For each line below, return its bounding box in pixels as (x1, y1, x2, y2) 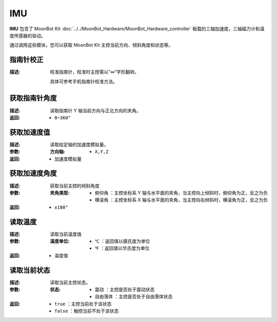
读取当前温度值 (50, 231, 82, 237)
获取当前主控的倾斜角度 (50, 182, 100, 189)
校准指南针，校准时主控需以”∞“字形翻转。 (50, 69, 140, 75)
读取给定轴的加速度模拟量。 (50, 141, 109, 147)
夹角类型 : (50, 189, 70, 196)
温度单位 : (50, 238, 70, 244)
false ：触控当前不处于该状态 (54, 308, 119, 314)
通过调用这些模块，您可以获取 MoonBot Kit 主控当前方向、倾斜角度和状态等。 (9, 42, 173, 48)
